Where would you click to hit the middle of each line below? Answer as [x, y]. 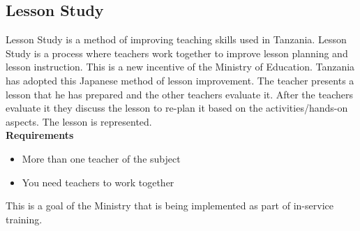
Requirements [40, 135]
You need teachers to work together [98, 182]
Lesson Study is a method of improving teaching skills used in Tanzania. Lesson [176, 39]
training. [24, 219]
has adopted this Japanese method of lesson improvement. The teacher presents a [180, 80]
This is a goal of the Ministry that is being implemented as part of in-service [170, 206]
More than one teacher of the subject [101, 158]
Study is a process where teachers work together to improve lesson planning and [177, 53]
